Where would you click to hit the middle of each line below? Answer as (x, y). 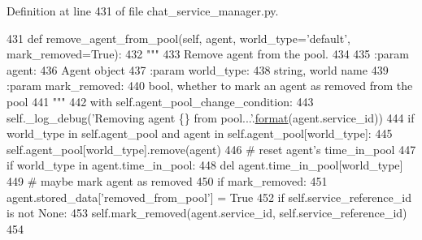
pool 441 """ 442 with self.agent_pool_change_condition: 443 (160, 101)
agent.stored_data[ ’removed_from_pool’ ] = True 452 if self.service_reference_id (209, 197)
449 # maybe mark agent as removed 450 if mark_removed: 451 (167, 180)
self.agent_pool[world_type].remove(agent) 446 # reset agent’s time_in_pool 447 (211, 149)
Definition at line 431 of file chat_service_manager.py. (143, 11)
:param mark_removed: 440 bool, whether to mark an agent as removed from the (210, 86)
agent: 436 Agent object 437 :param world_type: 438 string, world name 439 (198, 69)
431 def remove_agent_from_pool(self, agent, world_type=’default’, (178, 38)
